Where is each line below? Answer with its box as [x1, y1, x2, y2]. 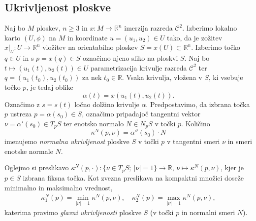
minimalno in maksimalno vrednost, [4, 182, 113, 192]
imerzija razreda [124, 23, 173, 33]
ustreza [10, 109, 32, 119]
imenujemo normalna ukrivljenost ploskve [4, 136, 129, 147]
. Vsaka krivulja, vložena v [122, 72, 202, 82]
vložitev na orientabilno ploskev [42, 42, 138, 52]
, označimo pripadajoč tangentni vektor [82, 109, 200, 119]
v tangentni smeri [167, 136, 220, 147]
